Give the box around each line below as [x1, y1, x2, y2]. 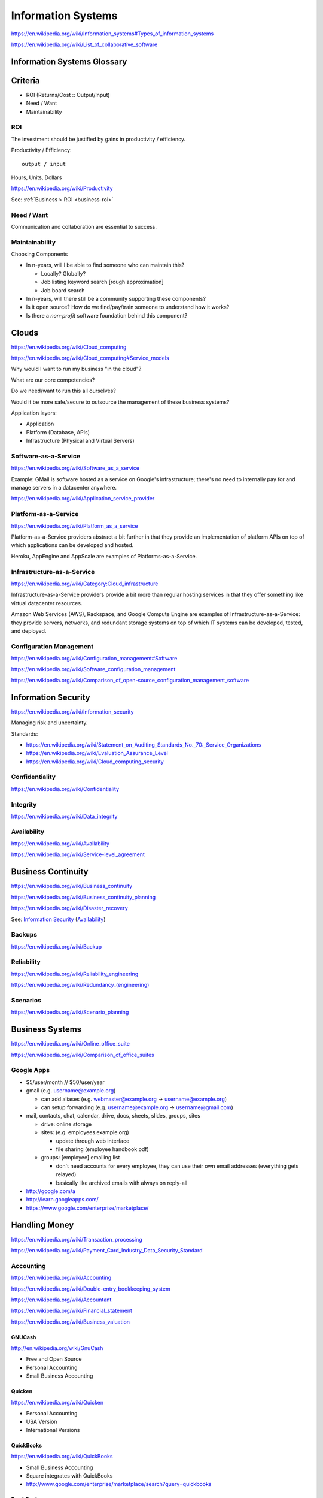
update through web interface [56, 1137, 130, 1144]
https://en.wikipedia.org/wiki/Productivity [11, 185, 113, 192]
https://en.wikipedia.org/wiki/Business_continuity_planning [11, 893, 156, 901]
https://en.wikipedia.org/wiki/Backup [11, 943, 102, 950]
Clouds [11, 327, 39, 338]
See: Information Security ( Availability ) [11, 916, 106, 923]
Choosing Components [11, 250, 68, 258]
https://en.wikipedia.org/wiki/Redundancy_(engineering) [11, 981, 150, 989]
